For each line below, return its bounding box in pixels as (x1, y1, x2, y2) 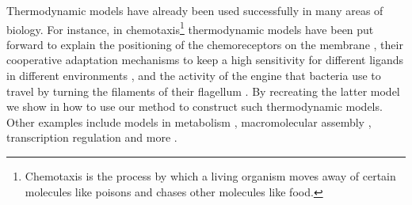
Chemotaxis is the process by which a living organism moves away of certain (25, 168, 396, 184)
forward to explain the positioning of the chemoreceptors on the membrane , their (6, 36, 403, 52)
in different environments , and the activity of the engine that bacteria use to (6, 67, 381, 84)
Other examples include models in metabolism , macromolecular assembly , (6, 113, 372, 130)
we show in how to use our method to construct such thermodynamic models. (6, 98, 383, 115)
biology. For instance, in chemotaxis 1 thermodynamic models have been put (6, 18, 374, 37)
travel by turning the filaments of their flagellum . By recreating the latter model (6, 82, 400, 99)
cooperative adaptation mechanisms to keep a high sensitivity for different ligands (6, 51, 404, 68)
